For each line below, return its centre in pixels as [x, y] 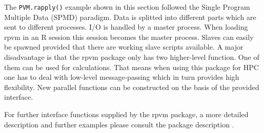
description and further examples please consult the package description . [119, 124]
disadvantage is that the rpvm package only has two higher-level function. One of [132, 57]
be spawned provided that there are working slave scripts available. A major [124, 47]
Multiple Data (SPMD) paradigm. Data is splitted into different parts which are [130, 17]
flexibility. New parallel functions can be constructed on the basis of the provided [132, 87]
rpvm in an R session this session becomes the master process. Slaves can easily [129, 37]
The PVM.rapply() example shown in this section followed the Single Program [127, 7]
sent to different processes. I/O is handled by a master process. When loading [126, 27]
